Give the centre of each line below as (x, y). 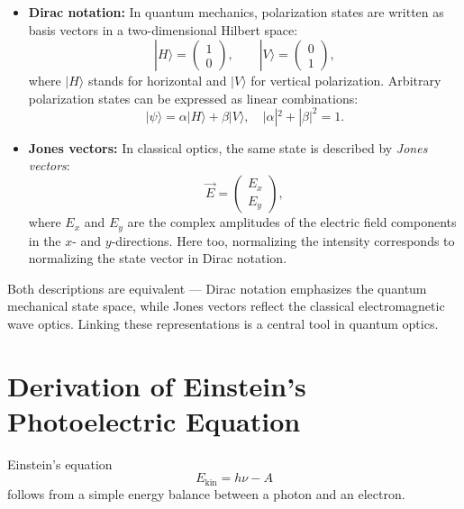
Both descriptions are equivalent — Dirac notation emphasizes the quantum (217, 288)
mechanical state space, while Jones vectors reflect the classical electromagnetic (226, 306)
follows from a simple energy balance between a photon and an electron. (206, 493)
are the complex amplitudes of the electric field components (292, 222)
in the (45, 240)
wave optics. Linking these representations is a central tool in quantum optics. (223, 323)
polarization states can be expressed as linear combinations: (193, 98)
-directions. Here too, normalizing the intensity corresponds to (283, 240)
